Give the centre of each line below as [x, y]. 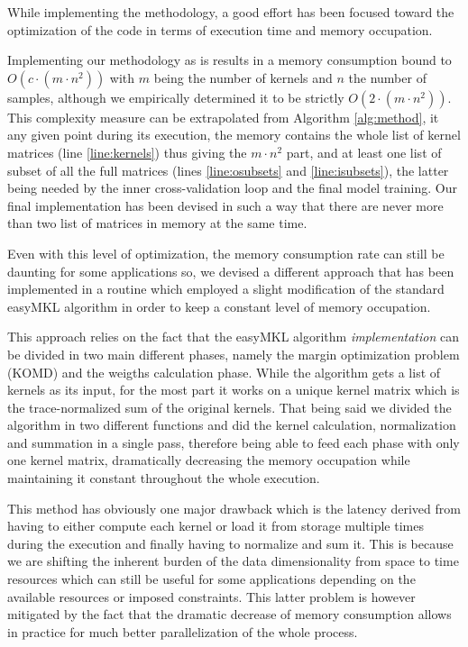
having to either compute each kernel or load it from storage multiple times [216, 526]
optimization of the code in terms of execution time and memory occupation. [220, 29]
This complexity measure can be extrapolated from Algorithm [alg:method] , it [223, 117]
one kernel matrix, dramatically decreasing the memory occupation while [209, 460]
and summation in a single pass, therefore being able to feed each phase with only [234, 442]
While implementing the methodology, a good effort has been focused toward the [231, 12]
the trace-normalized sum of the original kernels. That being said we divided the [229, 407]
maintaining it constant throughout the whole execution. [164, 478]
